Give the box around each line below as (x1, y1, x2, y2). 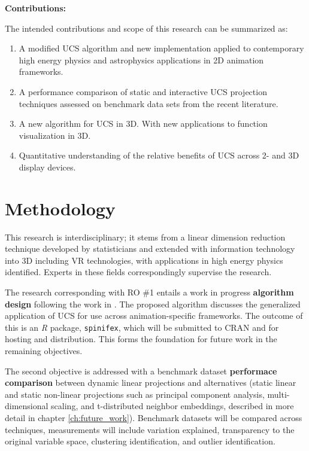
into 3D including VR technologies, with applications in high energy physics (5, 254, 283, 266)
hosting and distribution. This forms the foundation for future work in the (5, 333, 277, 345)
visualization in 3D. (19, 129, 91, 141)
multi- (267, 388, 290, 400)
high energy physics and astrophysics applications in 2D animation (19, 53, 264, 66)
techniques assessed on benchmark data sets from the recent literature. (19, 97, 278, 109)
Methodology (5, 196, 116, 220)
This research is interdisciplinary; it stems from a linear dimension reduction (5, 230, 286, 243)
